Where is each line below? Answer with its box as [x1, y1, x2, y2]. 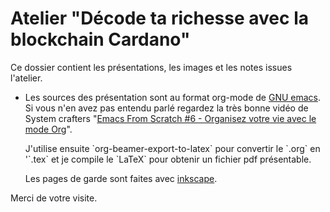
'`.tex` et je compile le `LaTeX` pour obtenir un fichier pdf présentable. [24, 153, 312, 165]
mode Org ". [24, 123, 73, 135]
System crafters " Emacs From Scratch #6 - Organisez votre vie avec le [24, 112, 317, 124]
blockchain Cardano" [10, 28, 191, 51]
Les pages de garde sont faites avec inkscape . [24, 172, 218, 184]
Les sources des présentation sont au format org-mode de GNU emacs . [24, 91, 322, 103]
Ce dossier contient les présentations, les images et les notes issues [10, 61, 293, 73]
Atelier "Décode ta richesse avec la [10, 7, 309, 30]
